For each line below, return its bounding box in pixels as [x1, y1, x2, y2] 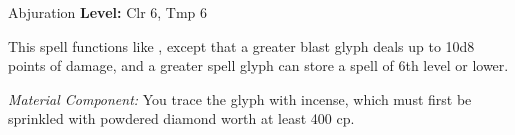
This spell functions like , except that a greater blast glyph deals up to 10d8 [8, 35, 475, 56]
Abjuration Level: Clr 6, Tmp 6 [8, 2, 208, 22]
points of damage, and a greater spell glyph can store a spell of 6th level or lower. [8, 55, 509, 76]
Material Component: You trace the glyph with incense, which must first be [8, 88, 472, 109]
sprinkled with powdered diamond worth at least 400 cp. [8, 108, 355, 129]
